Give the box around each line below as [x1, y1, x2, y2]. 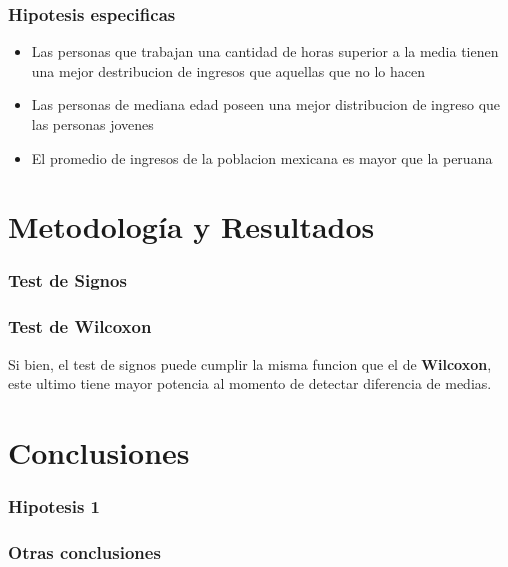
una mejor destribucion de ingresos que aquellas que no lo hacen [31, 60, 425, 81]
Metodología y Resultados [8, 206, 375, 247]
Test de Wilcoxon [8, 314, 152, 339]
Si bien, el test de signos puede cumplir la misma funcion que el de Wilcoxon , [8, 353, 492, 374]
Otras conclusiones [8, 539, 161, 564]
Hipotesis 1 [8, 494, 101, 519]
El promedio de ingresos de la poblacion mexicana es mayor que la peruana [31, 147, 493, 168]
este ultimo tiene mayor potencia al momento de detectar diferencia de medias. [8, 373, 492, 394]
